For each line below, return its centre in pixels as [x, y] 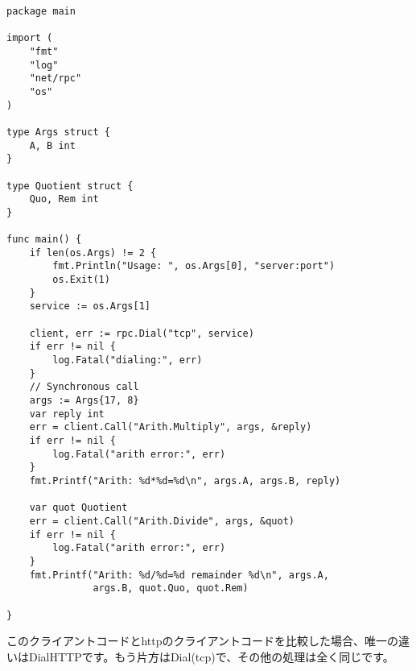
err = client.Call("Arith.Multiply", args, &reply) [171, 427]
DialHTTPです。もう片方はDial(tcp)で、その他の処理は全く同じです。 [211, 656]
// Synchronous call [84, 387]
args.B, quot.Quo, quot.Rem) [171, 588]
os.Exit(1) [81, 280]
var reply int [67, 414]
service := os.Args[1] [90, 307]
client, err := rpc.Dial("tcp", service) [142, 333]
